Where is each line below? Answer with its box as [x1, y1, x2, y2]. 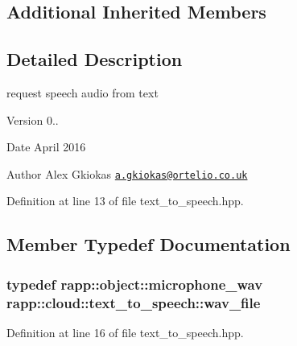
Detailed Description [6, 47, 183, 72]
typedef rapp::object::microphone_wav [6, 274, 263, 294]
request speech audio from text [6, 84, 159, 101]
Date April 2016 [6, 138, 86, 155]
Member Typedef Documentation [6, 232, 291, 257]
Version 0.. [6, 111, 59, 128]
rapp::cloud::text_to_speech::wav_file [6, 292, 261, 312]
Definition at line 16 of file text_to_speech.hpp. [6, 323, 244, 340]
